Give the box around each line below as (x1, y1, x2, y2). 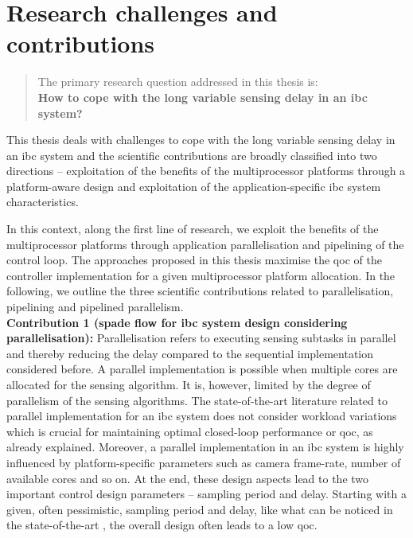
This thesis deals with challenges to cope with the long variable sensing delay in (6, 131, 395, 148)
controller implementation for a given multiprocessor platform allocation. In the (6, 267, 395, 283)
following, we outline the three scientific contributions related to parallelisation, (6, 283, 394, 299)
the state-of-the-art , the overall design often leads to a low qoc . (6, 517, 318, 533)
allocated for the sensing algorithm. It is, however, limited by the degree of (6, 376, 371, 392)
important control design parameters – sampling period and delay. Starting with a (6, 485, 407, 502)
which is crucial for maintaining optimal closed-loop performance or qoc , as (6, 423, 373, 439)
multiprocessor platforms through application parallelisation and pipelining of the (6, 236, 404, 252)
